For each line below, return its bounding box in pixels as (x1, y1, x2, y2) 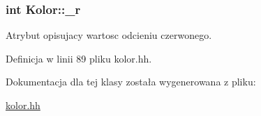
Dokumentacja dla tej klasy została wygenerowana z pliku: (6, 74, 256, 89)
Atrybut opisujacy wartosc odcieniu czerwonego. (6, 28, 212, 42)
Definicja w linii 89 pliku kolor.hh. (6, 51, 152, 65)
